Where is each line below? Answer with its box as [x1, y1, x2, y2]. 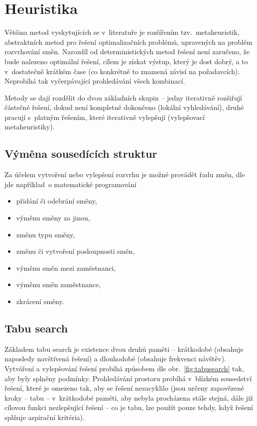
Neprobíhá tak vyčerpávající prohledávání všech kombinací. [4, 76, 185, 86]
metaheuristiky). [4, 121, 55, 132]
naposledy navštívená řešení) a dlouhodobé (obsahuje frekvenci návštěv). [4, 353, 227, 364]
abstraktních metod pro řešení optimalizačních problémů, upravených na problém [4, 36, 253, 47]
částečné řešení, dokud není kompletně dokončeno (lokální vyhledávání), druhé [4, 102, 244, 112]
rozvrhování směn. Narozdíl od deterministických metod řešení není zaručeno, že [4, 46, 250, 57]
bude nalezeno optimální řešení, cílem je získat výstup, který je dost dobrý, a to [4, 56, 248, 66]
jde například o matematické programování [4, 179, 136, 189]
